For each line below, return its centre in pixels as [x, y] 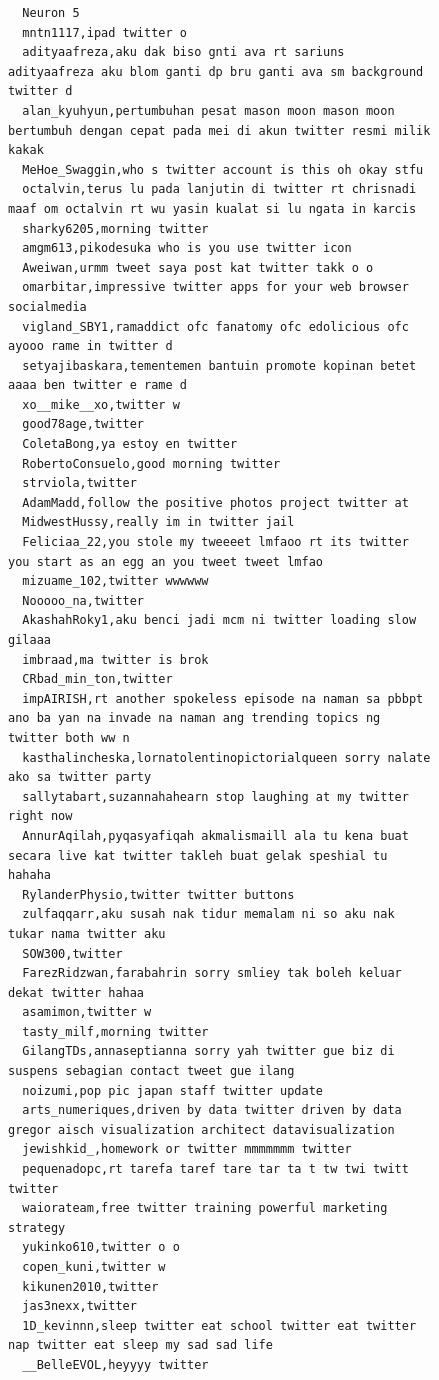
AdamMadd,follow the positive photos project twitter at [215, 502]
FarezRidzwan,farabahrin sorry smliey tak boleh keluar [212, 973]
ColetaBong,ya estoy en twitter [130, 444]
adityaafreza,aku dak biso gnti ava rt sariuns [183, 52]
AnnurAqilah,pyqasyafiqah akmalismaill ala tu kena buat [215, 835]
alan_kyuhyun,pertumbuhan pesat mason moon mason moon [208, 110]
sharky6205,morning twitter [115, 228]
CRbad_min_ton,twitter [97, 679]
